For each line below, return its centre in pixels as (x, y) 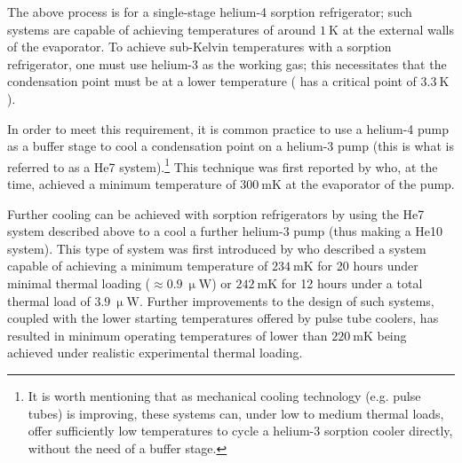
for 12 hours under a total (352, 283)
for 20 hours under (368, 266)
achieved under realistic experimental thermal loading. (155, 353)
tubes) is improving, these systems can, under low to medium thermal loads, (236, 413)
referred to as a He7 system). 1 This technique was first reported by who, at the (223, 165)
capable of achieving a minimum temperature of (138, 266)
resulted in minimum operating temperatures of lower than (167, 335)
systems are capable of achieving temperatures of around (162, 29)
